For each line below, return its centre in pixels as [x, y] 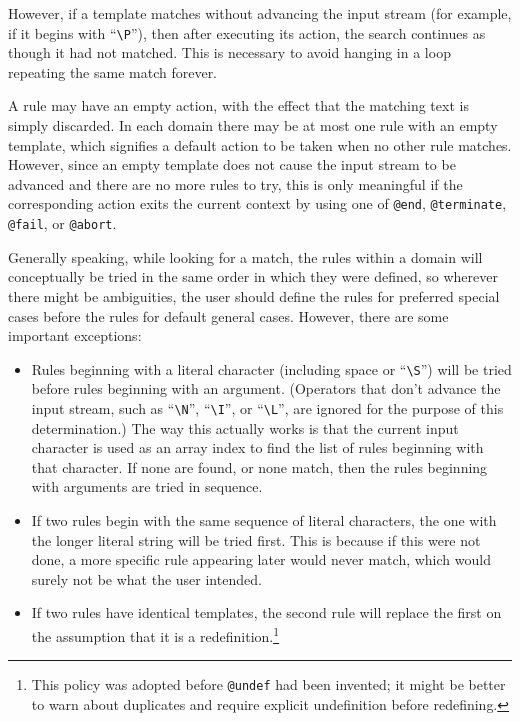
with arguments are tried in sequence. [147, 486]
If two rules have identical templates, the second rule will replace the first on [266, 612]
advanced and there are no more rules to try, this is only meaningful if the [235, 183]
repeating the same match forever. [113, 71]
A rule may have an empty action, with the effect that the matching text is [238, 105]
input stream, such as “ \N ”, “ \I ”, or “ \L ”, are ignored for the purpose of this [267, 407]
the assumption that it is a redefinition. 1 [155, 634]
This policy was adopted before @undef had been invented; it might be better [268, 684]
